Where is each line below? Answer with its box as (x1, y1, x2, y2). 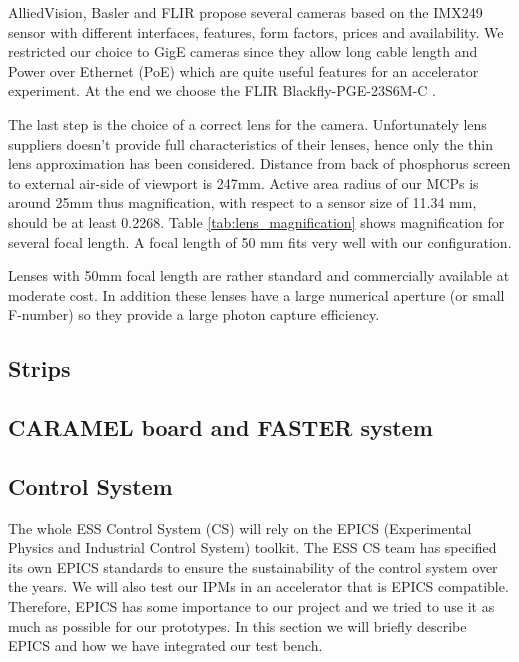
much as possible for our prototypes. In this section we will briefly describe (8, 615, 467, 636)
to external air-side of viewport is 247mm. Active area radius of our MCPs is (8, 172, 479, 193)
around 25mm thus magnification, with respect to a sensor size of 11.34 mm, (8, 192, 477, 213)
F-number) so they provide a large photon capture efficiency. (8, 304, 380, 325)
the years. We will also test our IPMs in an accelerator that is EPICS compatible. (8, 576, 509, 597)
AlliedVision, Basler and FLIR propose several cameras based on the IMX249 (8, 2, 483, 22)
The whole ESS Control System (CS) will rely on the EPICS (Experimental (8, 517, 472, 538)
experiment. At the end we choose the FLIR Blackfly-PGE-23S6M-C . (8, 80, 436, 101)
